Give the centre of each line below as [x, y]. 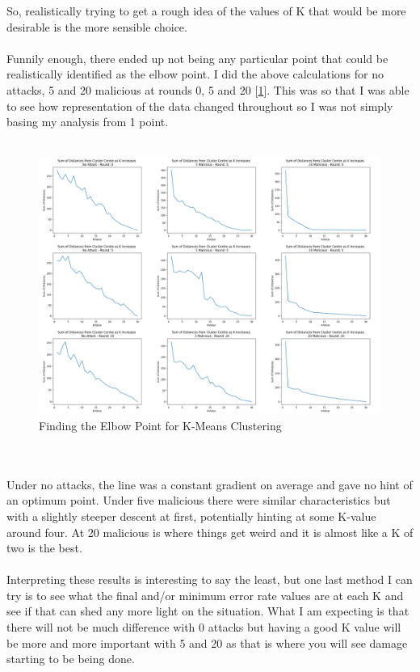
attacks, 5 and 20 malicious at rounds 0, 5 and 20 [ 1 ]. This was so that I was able [208, 89]
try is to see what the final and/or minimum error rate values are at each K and [205, 595]
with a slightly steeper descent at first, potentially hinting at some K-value [191, 516]
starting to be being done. [71, 659]
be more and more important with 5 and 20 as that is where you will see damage [207, 642]
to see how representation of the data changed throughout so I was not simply [200, 106]
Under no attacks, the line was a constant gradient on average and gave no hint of [210, 484]
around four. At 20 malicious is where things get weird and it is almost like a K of [210, 532]
